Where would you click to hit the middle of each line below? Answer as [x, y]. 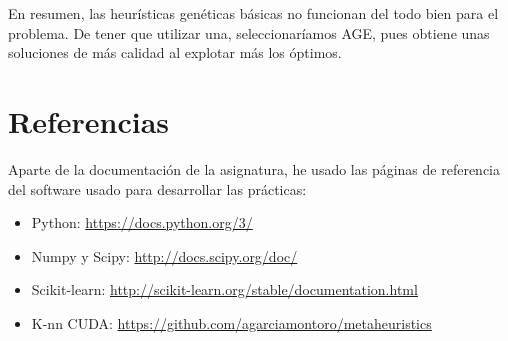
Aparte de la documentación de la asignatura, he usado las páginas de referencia [254, 168]
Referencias [89, 120]
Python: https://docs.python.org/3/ [142, 222]
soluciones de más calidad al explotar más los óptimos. [175, 52]
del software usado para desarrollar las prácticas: [157, 188]
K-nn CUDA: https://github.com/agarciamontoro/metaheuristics [231, 322]
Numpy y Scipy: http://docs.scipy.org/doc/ [164, 255]
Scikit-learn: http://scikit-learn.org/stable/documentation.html [224, 289]
